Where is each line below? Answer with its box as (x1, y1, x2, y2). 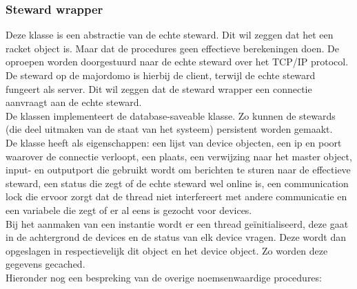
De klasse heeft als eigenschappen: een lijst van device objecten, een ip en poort (6, 135, 342, 149)
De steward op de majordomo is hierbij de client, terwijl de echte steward (6, 68, 316, 82)
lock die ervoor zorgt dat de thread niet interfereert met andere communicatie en (6, 189, 347, 204)
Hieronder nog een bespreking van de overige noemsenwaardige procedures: (6, 270, 322, 284)
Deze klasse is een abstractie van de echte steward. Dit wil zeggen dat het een (6, 28, 334, 42)
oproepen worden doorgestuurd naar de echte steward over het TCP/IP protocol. (6, 54, 349, 69)
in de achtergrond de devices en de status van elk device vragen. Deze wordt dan (6, 230, 347, 244)
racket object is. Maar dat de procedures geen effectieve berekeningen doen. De (6, 41, 339, 55)
